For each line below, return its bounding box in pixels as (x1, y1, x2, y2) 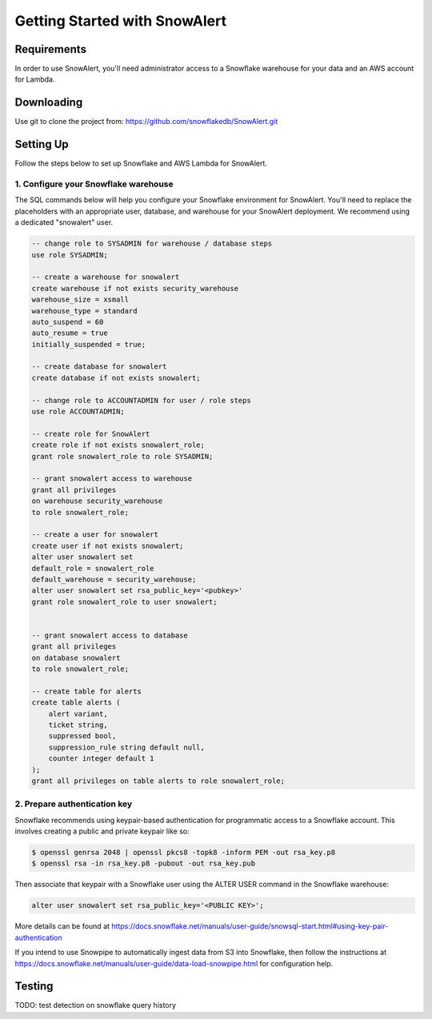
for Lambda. (14, 74, 55, 84)
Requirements (14, 42, 87, 56)
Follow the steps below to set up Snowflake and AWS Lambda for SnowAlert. (14, 158, 268, 168)
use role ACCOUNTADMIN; (31, 407, 126, 416)
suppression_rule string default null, (48, 742, 206, 752)
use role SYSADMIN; (31, 250, 108, 259)
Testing (14, 980, 54, 993)
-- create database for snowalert (31, 362, 167, 371)
